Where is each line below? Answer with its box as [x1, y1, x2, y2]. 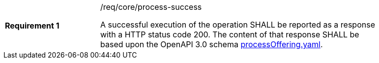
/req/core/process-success [100, 2, 202, 12]
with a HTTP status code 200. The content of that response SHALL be [100, 30, 359, 39]
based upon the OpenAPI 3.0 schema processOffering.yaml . [100, 39, 323, 49]
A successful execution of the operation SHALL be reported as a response [100, 20, 375, 30]
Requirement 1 [5, 21, 59, 31]
